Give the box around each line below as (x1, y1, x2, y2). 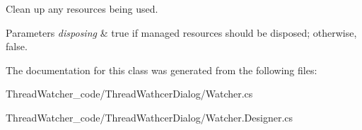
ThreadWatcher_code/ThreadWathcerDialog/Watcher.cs (6, 86, 253, 101)
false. (6, 39, 28, 54)
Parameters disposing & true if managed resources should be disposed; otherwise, (6, 25, 357, 40)
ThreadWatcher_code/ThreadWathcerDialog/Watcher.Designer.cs (6, 110, 293, 124)
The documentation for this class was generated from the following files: (6, 62, 317, 77)
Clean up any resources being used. (6, 1, 158, 16)
